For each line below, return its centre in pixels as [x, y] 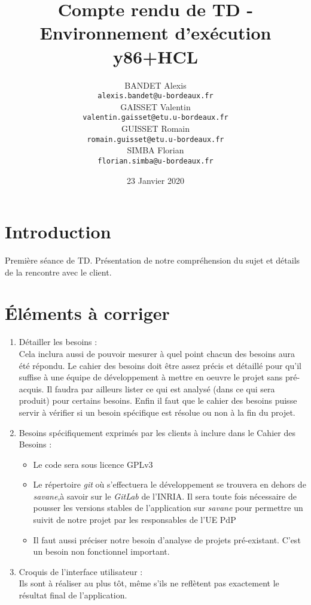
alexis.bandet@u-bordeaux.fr [155, 96]
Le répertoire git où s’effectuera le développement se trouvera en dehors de [170, 484]
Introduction [58, 232]
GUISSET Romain [155, 128]
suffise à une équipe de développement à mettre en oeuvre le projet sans [151, 377]
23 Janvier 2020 [155, 180]
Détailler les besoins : [58, 342]
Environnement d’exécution [155, 33]
